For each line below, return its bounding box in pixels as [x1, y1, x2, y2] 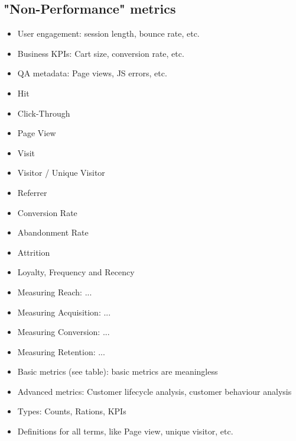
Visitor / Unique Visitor [17, 166, 105, 179]
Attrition [17, 246, 50, 258]
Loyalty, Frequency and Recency [17, 266, 135, 278]
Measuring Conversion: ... [17, 326, 110, 338]
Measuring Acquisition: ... [17, 305, 111, 318]
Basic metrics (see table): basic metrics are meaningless [17, 365, 218, 378]
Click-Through [17, 107, 70, 119]
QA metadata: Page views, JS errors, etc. [17, 67, 167, 79]
